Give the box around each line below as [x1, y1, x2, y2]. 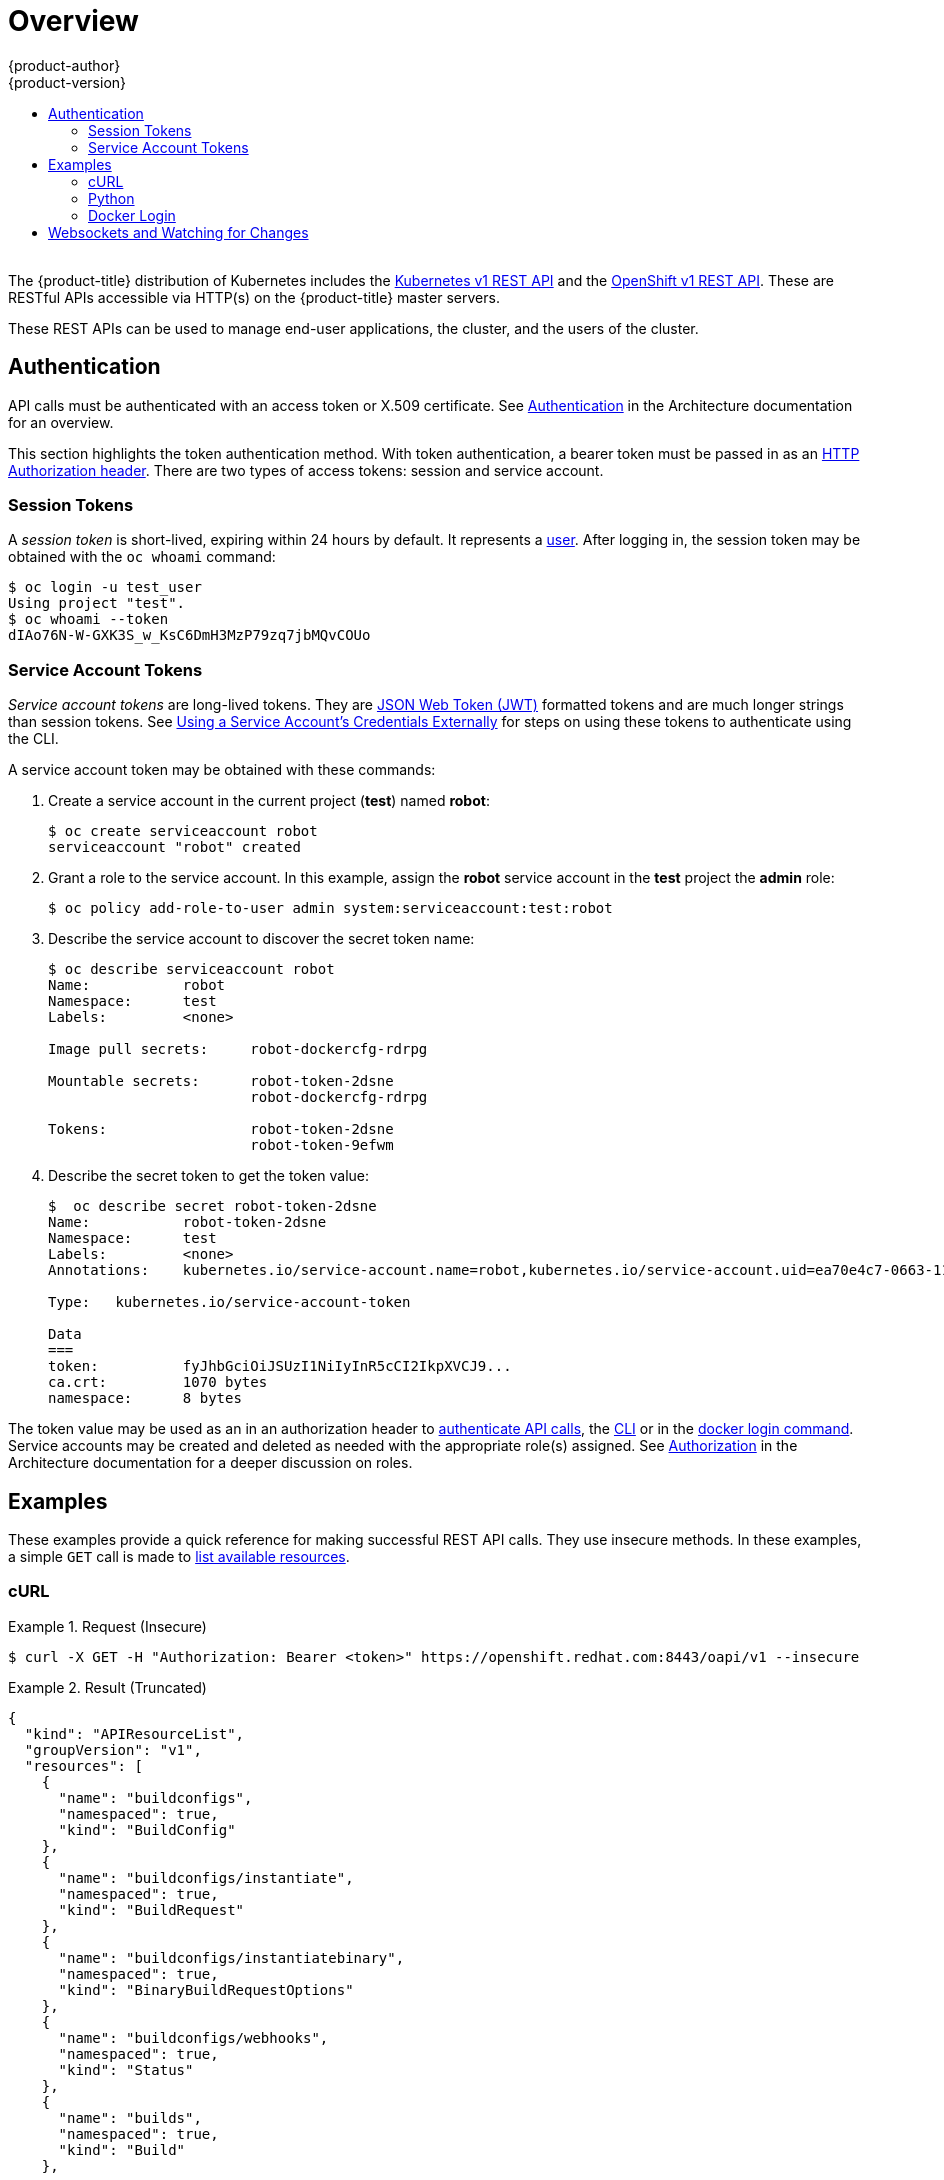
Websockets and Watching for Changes [48, 223, 309, 241]
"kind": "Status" [58, 2061, 194, 2078]
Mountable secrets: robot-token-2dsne [48, 1073, 394, 1090]
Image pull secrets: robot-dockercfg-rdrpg [48, 1041, 428, 1058]
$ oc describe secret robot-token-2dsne [48, 1198, 377, 1215]
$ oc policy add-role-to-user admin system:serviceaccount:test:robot [48, 900, 613, 917]
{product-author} [8, 56, 121, 74]
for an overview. [8, 413, 114, 431]
